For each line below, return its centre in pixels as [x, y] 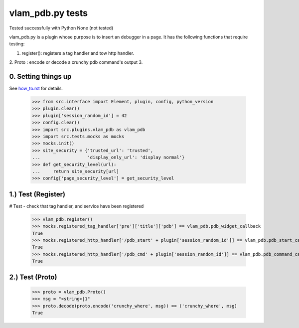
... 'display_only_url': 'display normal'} [108, 158]
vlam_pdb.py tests [49, 13]
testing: [17, 44]
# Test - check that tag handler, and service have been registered [76, 206]
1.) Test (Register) [37, 194]
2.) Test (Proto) [33, 277]
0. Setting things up [40, 77]
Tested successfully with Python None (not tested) [61, 28]
